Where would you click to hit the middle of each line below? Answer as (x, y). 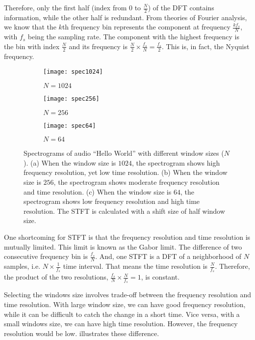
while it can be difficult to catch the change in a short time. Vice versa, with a (122, 314)
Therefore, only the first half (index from (65, 7)
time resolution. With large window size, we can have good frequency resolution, (125, 304)
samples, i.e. (22, 266)
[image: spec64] (70, 126)
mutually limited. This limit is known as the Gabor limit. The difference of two (123, 246)
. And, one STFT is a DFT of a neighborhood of (168, 256)
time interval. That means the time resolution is (135, 266)
